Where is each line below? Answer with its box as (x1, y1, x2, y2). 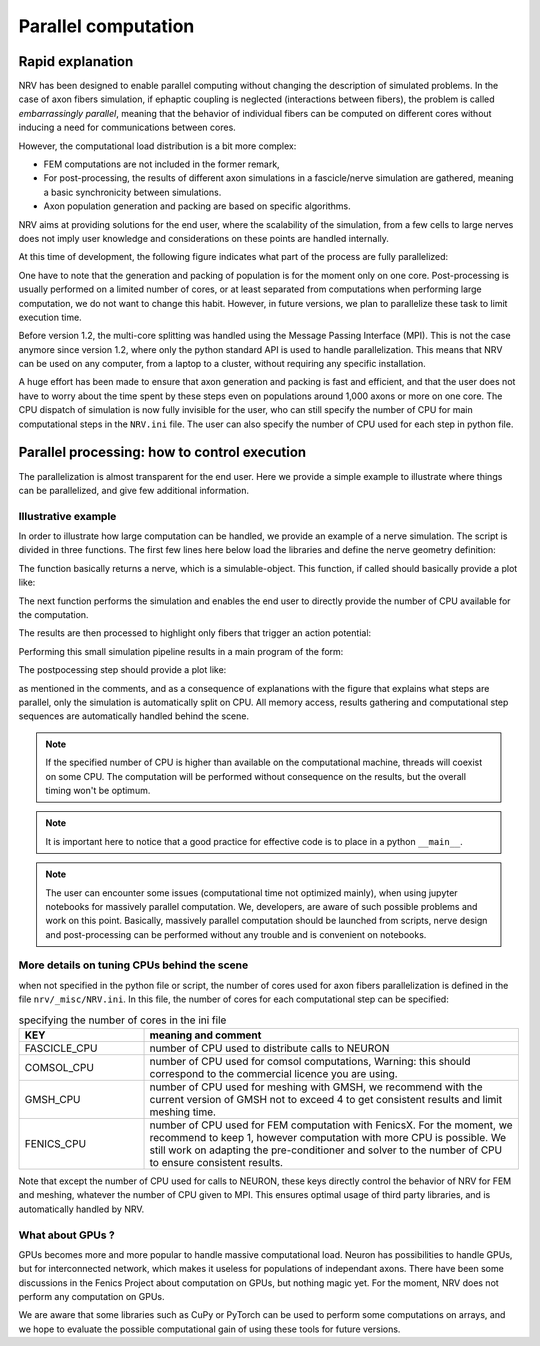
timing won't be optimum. (45, 784, 151, 796)
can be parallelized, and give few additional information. (18, 484, 250, 496)
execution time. (18, 311, 82, 323)
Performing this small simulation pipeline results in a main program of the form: (18, 645, 344, 657)
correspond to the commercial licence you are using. (149, 1066, 399, 1080)
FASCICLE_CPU (24, 1041, 98, 1055)
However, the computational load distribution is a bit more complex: (18, 140, 297, 152)
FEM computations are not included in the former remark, (43, 158, 280, 170)
